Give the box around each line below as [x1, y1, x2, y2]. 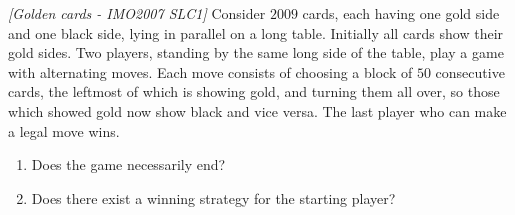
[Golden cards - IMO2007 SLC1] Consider [8, 3, 266, 23]
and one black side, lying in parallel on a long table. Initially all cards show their [8, 22, 504, 43]
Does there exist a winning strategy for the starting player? [31, 187, 396, 208]
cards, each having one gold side [302, 3, 500, 23]
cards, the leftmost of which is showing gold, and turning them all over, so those [8, 81, 500, 102]
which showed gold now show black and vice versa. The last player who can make [8, 100, 507, 121]
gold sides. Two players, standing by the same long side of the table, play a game [8, 42, 504, 63]
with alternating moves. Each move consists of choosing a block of [8, 61, 413, 82]
